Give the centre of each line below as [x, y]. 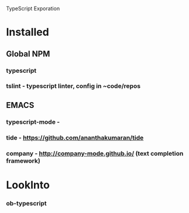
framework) [23, 161]
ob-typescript [26, 203]
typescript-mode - [33, 121]
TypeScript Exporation [33, 9]
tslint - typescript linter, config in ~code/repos [73, 86]
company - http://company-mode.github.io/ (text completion [95, 153]
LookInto [28, 185]
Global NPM [28, 54]
